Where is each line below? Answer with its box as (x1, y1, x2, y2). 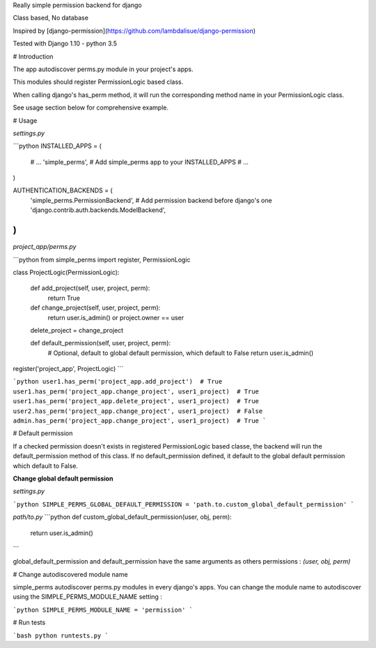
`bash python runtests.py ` (13, 631, 109, 640)
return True (47, 294, 80, 302)
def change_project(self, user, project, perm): (30, 303, 161, 312)
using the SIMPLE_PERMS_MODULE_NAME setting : (13, 593, 163, 601)
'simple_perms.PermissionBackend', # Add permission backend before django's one (30, 196, 272, 204)
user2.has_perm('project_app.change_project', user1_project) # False (13, 407, 263, 415)
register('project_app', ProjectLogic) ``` (13, 365, 124, 373)
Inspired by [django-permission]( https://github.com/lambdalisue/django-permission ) (13, 27, 256, 35)
